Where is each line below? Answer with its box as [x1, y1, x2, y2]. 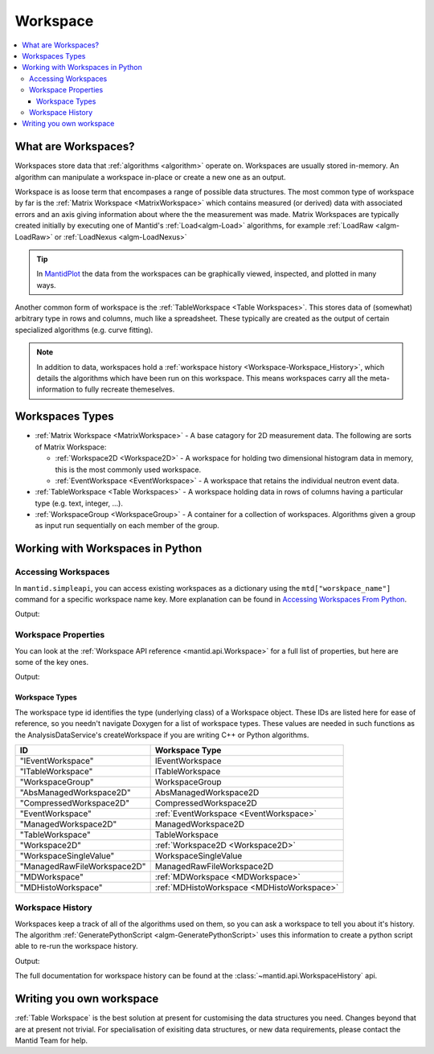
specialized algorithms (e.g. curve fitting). [14, 325, 154, 334]
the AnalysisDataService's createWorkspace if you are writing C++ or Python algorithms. [14, 730, 309, 740]
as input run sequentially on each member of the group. [35, 521, 220, 531]
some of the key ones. [14, 657, 88, 666]
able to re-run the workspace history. [14, 941, 138, 951]
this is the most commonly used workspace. [55, 465, 201, 474]
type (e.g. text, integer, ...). [35, 498, 124, 508]
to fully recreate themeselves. [76, 384, 175, 394]
